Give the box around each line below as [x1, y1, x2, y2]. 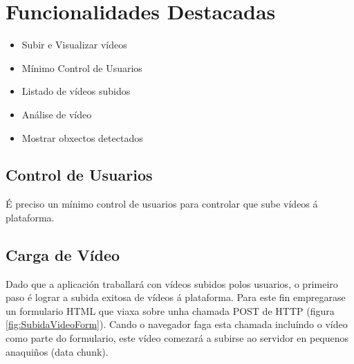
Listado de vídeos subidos [21, 84, 131, 98]
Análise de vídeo [21, 107, 92, 121]
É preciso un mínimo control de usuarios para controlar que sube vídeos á [6, 197, 318, 211]
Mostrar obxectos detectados [21, 130, 143, 145]
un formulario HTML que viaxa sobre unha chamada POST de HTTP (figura [6, 303, 335, 318]
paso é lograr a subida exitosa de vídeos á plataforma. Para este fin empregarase [6, 290, 346, 304]
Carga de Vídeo [6, 244, 120, 265]
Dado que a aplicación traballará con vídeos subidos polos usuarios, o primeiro [6, 276, 338, 291]
